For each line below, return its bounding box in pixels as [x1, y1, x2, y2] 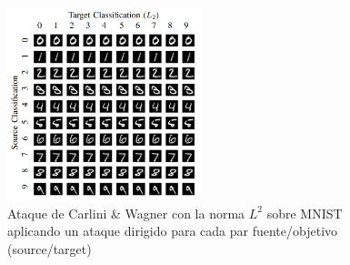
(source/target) [7, 240, 92, 259]
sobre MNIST [266, 203, 343, 222]
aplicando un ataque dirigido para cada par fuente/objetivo [7, 221, 338, 240]
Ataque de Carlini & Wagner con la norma [7, 203, 245, 222]
